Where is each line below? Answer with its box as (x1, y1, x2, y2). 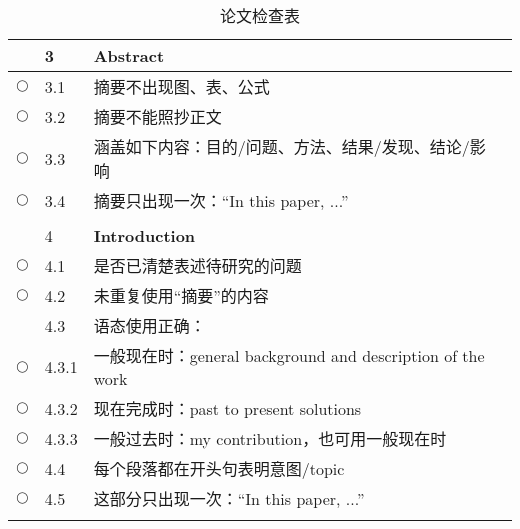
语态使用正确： (93, 314, 206, 337)
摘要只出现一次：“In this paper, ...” (93, 189, 349, 212)
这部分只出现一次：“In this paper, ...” (93, 487, 365, 510)
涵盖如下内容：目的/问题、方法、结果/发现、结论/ (93, 135, 470, 158)
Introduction (93, 224, 196, 247)
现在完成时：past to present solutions (93, 397, 362, 420)
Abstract (93, 44, 165, 67)
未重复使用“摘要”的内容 (93, 284, 269, 307)
